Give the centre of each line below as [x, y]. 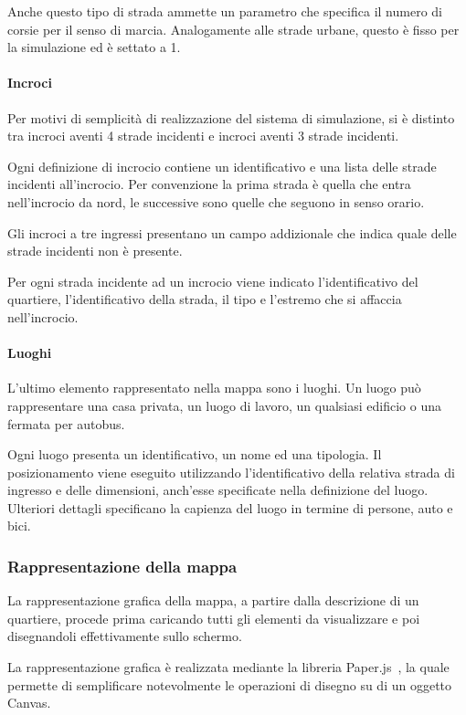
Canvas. [29, 703]
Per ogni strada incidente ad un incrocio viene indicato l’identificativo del [213, 281]
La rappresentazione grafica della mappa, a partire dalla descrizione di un [213, 600]
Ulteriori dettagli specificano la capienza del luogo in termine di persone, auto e [230, 507]
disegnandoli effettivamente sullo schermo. [125, 636]
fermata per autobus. [66, 423]
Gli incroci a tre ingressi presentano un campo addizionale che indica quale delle [232, 232]
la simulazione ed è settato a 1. [94, 47]
